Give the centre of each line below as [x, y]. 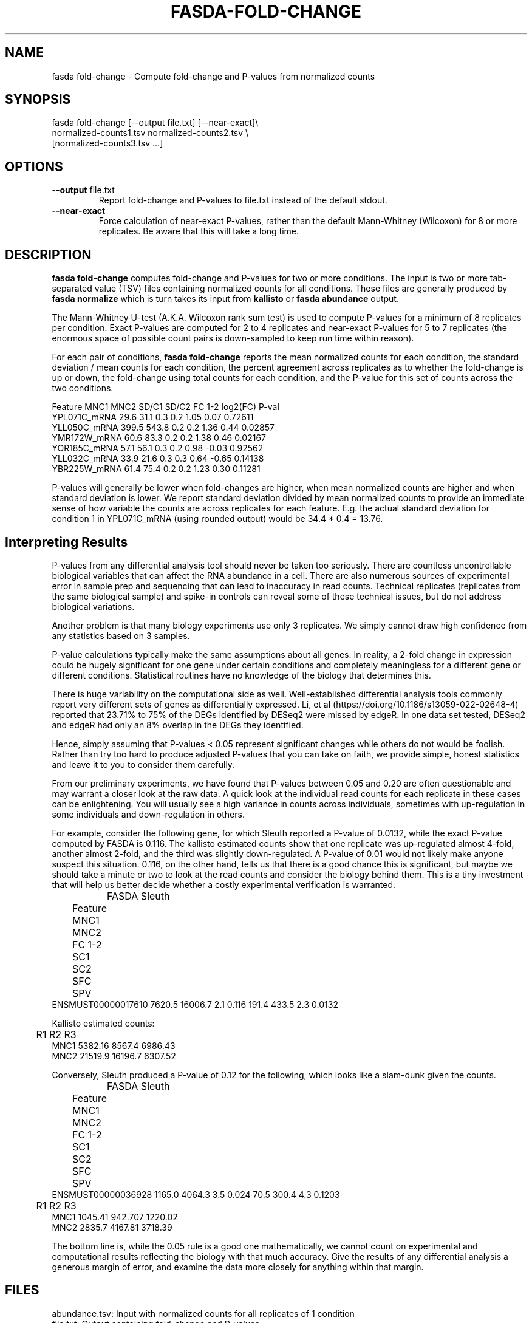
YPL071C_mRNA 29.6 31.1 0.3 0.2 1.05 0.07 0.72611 [153, 417]
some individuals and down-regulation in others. [148, 814]
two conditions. [83, 388]
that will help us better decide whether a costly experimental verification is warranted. [224, 884]
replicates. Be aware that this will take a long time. [199, 231]
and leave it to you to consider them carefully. [143, 764]
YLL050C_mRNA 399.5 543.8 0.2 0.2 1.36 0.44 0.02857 [163, 428]
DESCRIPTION [48, 255]
